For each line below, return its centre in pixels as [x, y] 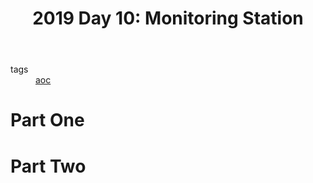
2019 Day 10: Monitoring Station [168, 18]
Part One [47, 120]
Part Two [48, 166]
